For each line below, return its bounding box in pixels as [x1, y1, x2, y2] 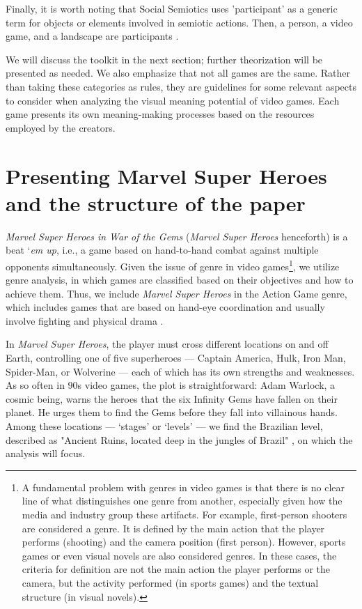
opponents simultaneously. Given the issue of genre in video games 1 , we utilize [6, 256, 340, 273]
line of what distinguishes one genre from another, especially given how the [22, 493, 343, 508]
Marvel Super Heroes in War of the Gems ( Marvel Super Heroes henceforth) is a [6, 229, 348, 243]
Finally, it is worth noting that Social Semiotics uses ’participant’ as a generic [6, 1, 338, 15]
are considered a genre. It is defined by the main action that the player [22, 521, 325, 535]
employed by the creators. [6, 120, 116, 134]
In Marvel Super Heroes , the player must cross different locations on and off [6, 337, 329, 351]
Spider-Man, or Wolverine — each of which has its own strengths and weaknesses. [6, 364, 355, 378]
